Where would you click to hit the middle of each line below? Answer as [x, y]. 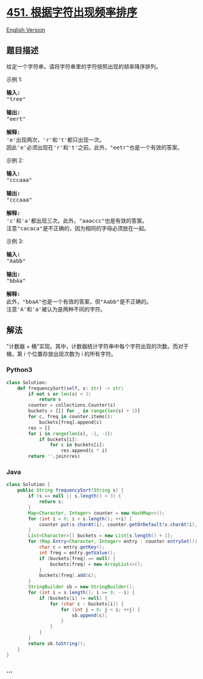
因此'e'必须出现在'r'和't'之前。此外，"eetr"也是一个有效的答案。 [94, 147]
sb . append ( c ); [90, 615]
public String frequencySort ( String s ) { [70, 490]
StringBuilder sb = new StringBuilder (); [82, 587]
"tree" [16, 99]
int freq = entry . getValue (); [77, 553]
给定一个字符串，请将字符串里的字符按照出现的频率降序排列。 [84, 66]
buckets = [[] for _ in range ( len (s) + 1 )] [84, 411]
